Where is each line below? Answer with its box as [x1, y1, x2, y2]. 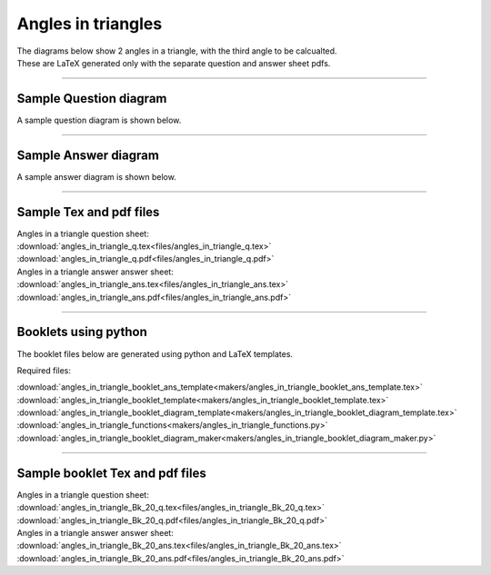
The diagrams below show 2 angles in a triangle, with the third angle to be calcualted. [16, 45, 337, 56]
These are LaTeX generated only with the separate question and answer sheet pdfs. [16, 57, 331, 68]
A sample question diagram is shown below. [16, 114, 182, 125]
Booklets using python [16, 324, 147, 340]
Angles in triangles [16, 14, 163, 34]
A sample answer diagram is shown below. [16, 171, 176, 182]
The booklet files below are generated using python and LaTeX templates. [16, 348, 294, 359]
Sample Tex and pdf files [16, 204, 160, 220]
